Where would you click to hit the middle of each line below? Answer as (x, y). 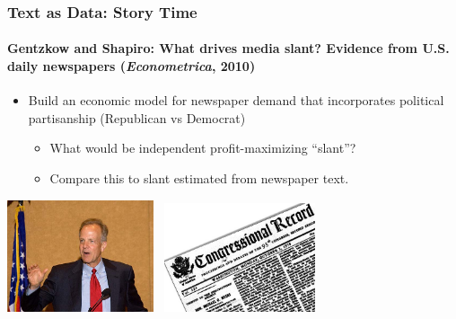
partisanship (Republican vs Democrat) (137, 117)
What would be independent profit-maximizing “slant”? (203, 148)
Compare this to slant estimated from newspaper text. (199, 178)
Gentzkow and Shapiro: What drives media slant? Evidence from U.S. (228, 48)
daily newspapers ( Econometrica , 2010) (132, 66)
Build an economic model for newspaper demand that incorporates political (236, 100)
